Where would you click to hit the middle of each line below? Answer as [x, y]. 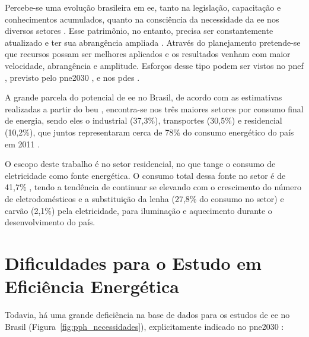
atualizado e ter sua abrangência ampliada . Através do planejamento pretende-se [153, 42]
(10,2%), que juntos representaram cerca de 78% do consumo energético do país [149, 132]
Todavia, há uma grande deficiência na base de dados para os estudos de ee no [147, 314]
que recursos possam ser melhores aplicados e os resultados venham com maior [148, 54]
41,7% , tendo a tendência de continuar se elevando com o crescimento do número [153, 187]
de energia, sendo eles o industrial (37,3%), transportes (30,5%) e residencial [144, 120]
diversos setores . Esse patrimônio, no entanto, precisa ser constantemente [139, 31]
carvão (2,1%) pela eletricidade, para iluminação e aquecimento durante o [138, 210]
